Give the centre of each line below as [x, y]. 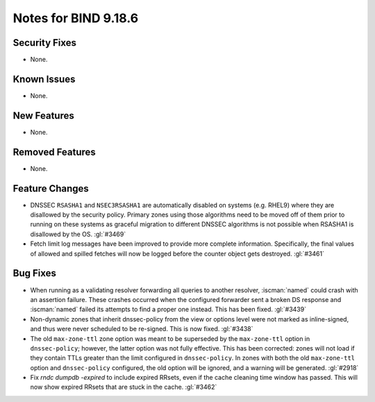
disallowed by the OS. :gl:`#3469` [78, 234]
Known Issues [44, 79]
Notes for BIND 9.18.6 [76, 18]
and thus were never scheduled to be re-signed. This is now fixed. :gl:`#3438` [142, 329]
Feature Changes [51, 189]
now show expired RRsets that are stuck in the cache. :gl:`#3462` [124, 387]
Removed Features [55, 152]
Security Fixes [44, 43]
